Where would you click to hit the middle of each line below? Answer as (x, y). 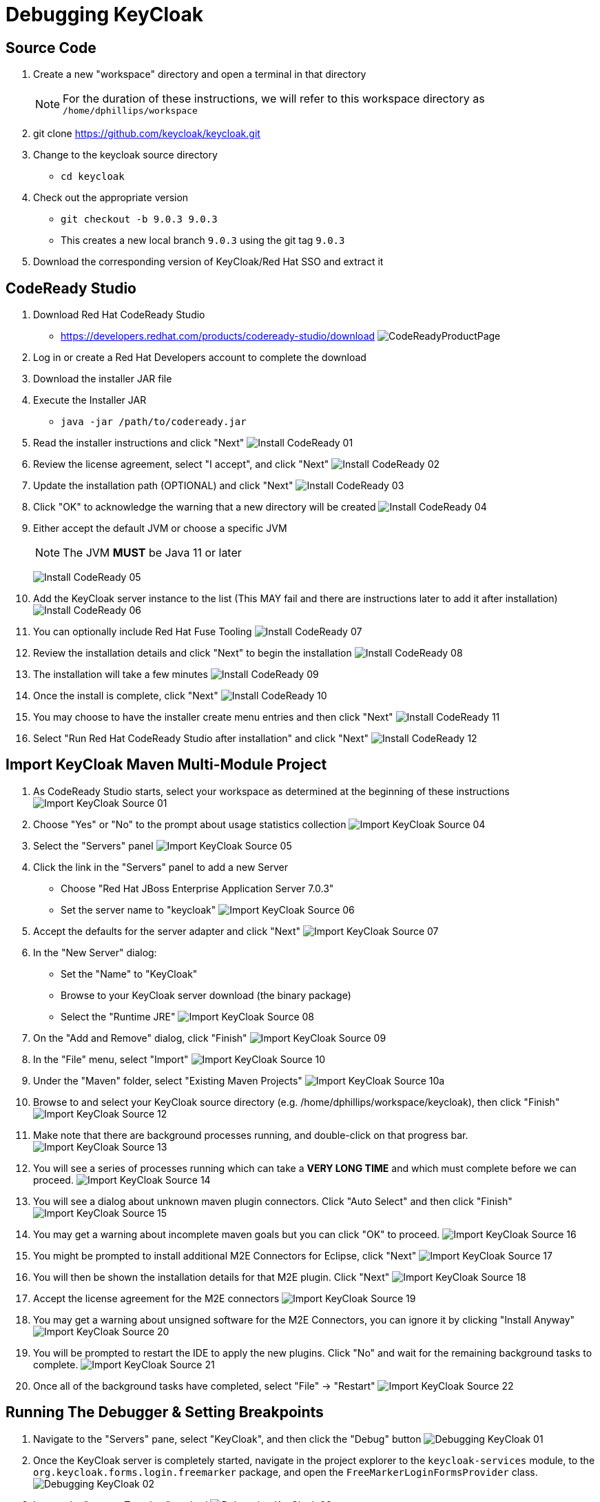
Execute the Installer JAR (90, 400)
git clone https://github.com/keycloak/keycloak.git (147, 134)
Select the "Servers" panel (93, 845)
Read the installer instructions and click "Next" (139, 443)
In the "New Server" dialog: (95, 952)
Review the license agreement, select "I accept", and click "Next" (181, 464)
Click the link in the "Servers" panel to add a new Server (161, 867)
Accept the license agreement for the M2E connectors (156, 1298)
